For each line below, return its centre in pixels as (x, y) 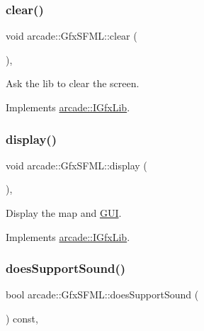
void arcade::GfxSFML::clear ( (72, 36)
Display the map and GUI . (64, 213)
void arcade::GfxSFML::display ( (76, 165)
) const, (22, 318)
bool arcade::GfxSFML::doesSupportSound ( (102, 294)
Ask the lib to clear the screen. (73, 83)
